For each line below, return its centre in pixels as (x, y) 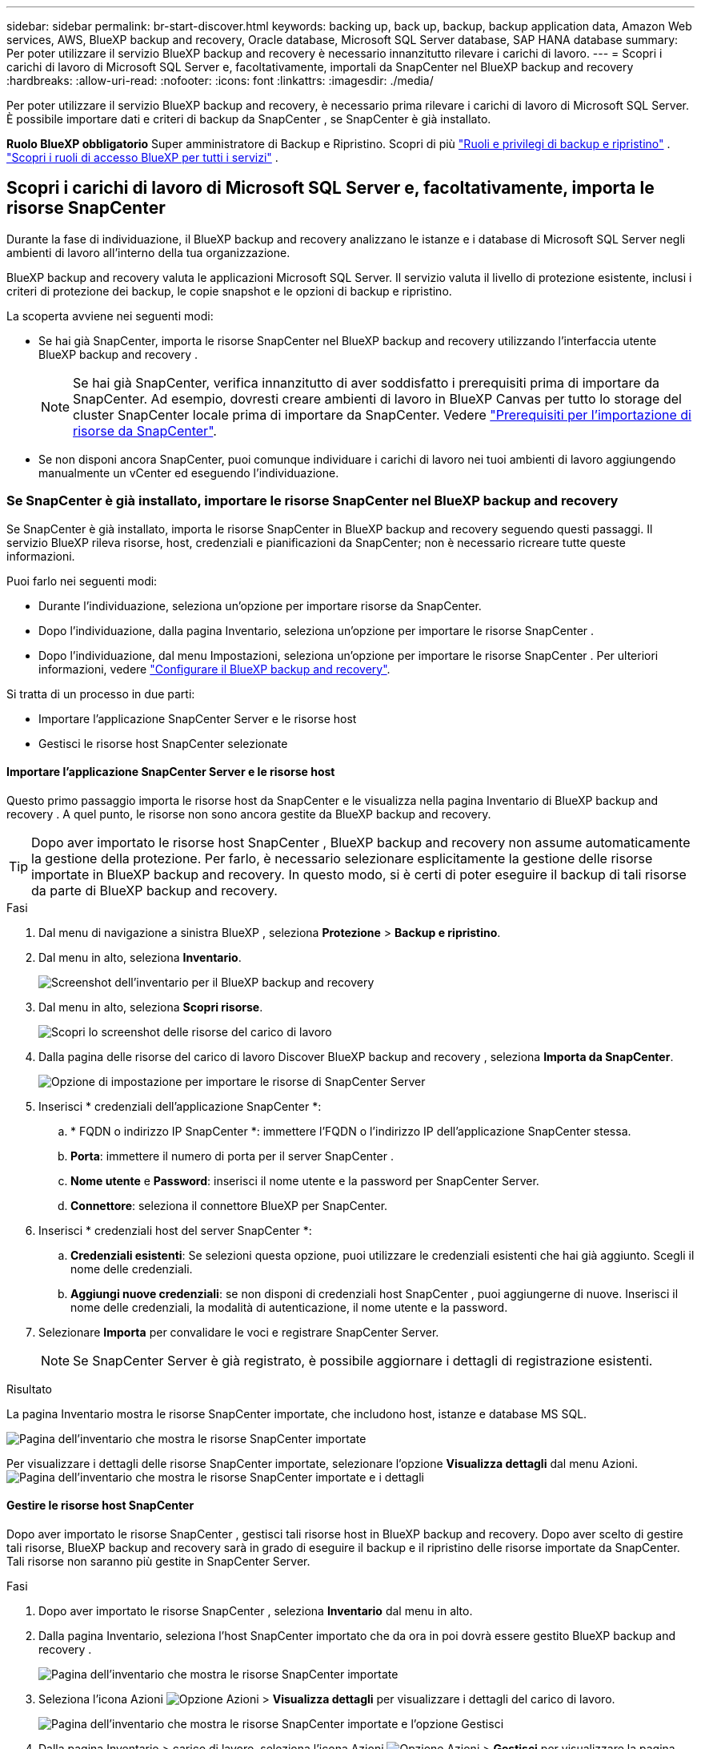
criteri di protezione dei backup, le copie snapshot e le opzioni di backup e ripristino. (229, 291)
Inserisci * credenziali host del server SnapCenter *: (175, 1230)
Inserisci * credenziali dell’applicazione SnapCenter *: (180, 1106)
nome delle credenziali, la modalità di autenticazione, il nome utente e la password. (289, 1307)
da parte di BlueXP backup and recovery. (154, 890)
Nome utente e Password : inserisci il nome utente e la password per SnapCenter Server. (305, 1180)
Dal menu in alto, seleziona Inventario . (140, 957)
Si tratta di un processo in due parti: (101, 694)
